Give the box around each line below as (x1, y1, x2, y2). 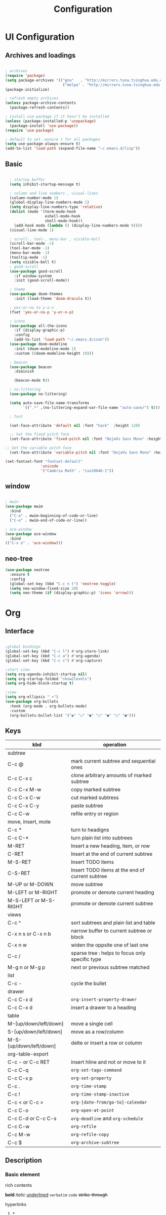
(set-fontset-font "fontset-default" (5, 459, 83, 464)
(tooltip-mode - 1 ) (9, 255, 48, 260)
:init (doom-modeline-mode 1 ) (14, 346, 77, 351)
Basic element (5, 1171, 41, 1178)
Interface (5, 627, 34, 635)
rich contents (5, 1182, 32, 1188)
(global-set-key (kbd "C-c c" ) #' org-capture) (5, 658, 103, 663)
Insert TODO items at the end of (71, 867, 145, 874)
